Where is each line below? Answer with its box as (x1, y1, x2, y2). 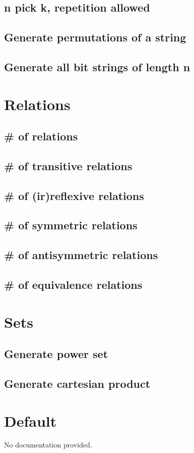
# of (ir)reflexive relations (4, 187, 144, 203)
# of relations (4, 128, 78, 144)
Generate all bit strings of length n (4, 59, 190, 74)
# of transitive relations (4, 158, 133, 173)
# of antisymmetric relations (4, 247, 158, 263)
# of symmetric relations (4, 217, 138, 233)
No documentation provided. (4, 439, 92, 450)
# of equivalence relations (4, 277, 143, 292)
